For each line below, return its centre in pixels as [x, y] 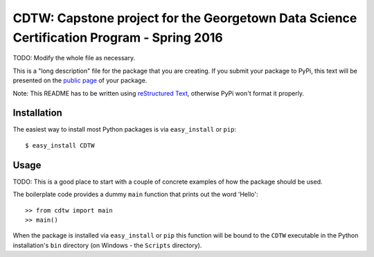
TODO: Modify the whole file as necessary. [74, 58]
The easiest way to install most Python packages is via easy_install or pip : [125, 130]
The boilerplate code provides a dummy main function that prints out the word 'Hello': [135, 195]
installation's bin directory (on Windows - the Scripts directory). [107, 245]
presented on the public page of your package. [80, 80]
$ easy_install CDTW [60, 145]
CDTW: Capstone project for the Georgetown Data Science [185, 18]
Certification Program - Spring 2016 [118, 37]
